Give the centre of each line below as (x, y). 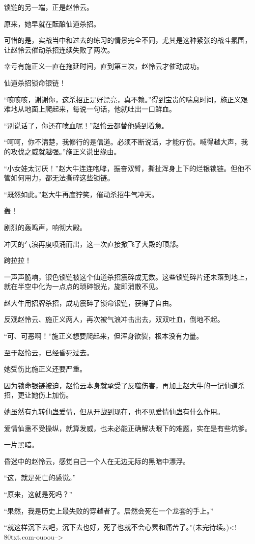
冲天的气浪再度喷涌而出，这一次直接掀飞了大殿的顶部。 (93, 243)
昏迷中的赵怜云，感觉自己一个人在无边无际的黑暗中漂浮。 (97, 461)
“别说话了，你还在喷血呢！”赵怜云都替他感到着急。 (86, 125)
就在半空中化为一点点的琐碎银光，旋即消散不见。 (83, 286)
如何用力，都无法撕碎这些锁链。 (62, 178)
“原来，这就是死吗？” (38, 494)
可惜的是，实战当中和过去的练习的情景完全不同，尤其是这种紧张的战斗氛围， (128, 40)
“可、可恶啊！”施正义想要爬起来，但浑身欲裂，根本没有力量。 (104, 336)
